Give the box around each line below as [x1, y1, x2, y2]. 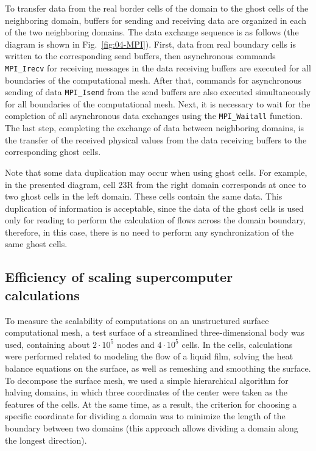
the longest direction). [5, 433, 87, 446]
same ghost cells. [5, 237, 68, 250]
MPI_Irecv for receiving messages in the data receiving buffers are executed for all [5, 61, 311, 74]
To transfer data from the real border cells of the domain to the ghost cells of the [5, 2, 309, 14]
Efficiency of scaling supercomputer [5, 267, 233, 286]
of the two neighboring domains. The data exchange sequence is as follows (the [5, 26, 299, 38]
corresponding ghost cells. [5, 145, 101, 158]
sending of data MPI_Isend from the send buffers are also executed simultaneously [5, 85, 311, 98]
